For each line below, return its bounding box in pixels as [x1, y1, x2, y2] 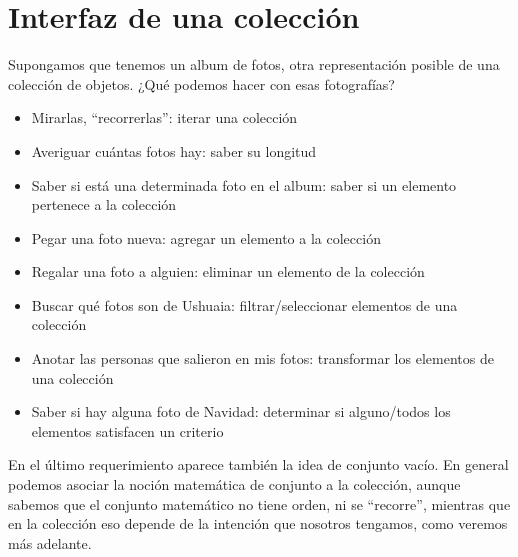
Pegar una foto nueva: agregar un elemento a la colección [31, 227, 381, 248]
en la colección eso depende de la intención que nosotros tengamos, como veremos [8, 513, 508, 534]
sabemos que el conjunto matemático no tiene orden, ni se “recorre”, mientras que [8, 493, 511, 514]
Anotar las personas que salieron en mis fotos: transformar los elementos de [31, 348, 494, 369]
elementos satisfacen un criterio [31, 420, 224, 441]
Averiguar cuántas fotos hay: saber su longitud [31, 140, 317, 161]
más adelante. [8, 532, 92, 553]
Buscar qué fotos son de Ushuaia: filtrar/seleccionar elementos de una [31, 294, 458, 315]
